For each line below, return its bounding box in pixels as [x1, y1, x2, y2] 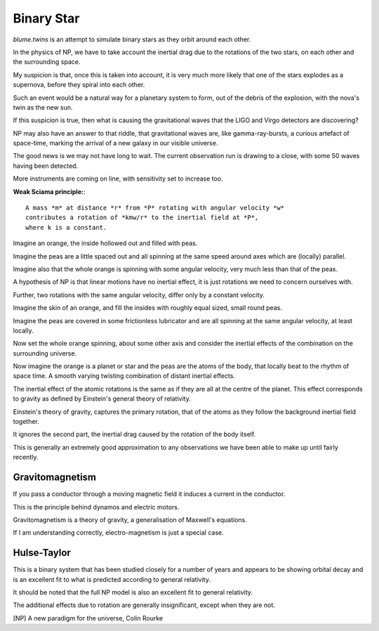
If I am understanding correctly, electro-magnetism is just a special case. [13, 528, 224, 537]
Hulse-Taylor [13, 547, 72, 559]
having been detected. [13, 162, 79, 170]
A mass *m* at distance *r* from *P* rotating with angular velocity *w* [25, 204, 285, 212]
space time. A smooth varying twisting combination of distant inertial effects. [13, 372, 235, 380]
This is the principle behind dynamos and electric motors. [13, 502, 180, 511]
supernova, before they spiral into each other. [13, 81, 145, 89]
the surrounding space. [13, 58, 81, 66]
